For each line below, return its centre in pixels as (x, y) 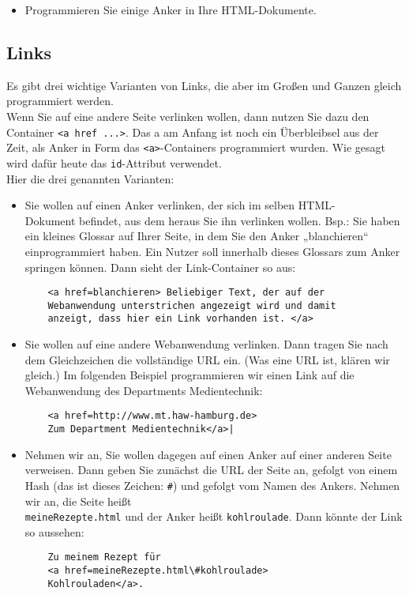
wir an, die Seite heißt (78, 501)
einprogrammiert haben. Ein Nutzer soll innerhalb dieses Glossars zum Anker (212, 251)
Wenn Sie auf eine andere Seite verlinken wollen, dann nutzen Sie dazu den (188, 116)
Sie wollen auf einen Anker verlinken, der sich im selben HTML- (180, 205)
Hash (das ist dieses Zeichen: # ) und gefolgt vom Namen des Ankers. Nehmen (212, 485)
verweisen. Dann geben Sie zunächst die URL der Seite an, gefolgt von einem (211, 470)
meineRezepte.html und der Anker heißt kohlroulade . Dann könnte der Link (214, 516)
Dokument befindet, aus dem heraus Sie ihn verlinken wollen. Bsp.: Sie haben (212, 220)
